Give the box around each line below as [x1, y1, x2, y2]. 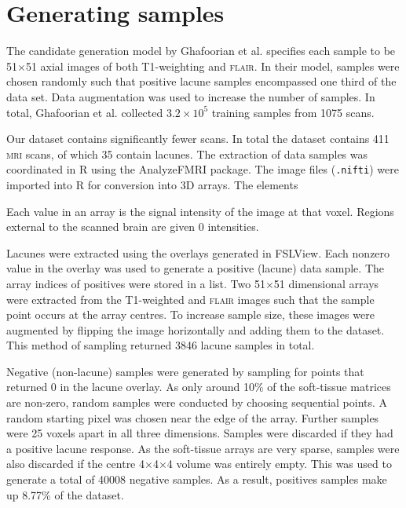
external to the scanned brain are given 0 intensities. [6, 218, 259, 235]
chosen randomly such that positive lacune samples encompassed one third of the [6, 73, 397, 90]
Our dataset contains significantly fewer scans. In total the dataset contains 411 [6, 130, 390, 147]
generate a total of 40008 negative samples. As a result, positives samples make [6, 471, 387, 488]
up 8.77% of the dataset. [6, 486, 124, 503]
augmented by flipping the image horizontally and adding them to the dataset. [6, 321, 385, 338]
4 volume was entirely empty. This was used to [166, 455, 392, 472]
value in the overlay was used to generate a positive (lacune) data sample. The [6, 260, 384, 276]
